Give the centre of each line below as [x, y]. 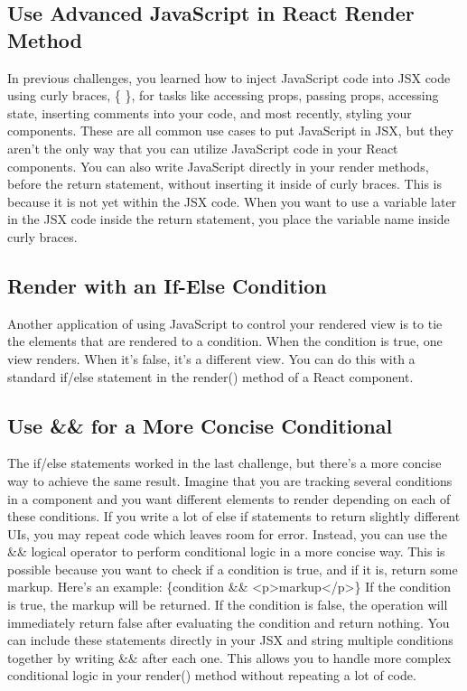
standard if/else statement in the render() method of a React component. [210, 376]
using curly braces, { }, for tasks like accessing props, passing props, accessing [223, 95]
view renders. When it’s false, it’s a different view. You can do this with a [211, 358]
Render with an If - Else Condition [167, 285]
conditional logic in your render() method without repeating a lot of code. [212, 675]
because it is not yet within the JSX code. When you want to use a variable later [232, 201]
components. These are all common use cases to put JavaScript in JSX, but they [230, 131]
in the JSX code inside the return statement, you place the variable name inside [229, 219]
